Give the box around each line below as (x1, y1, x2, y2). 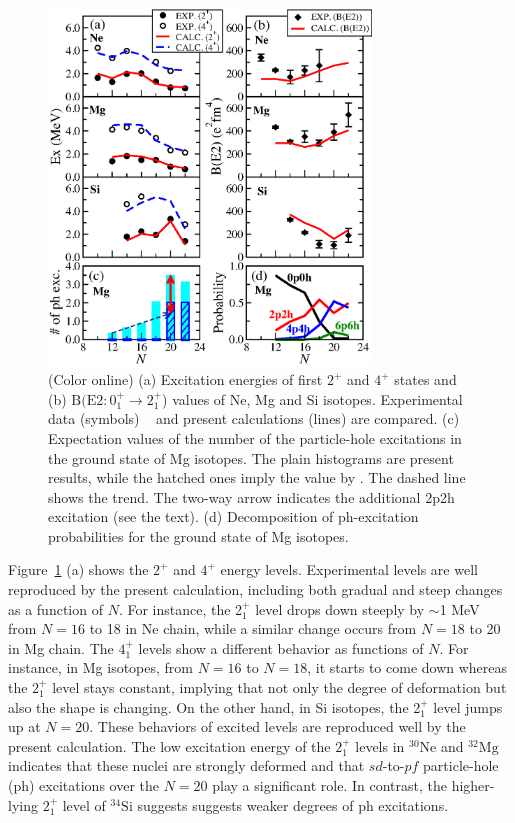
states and (394, 369, 457, 390)
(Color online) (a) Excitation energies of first (48, 369, 323, 390)
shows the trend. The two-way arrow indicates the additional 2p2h (48, 486, 455, 507)
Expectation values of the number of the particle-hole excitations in (48, 427, 462, 448)
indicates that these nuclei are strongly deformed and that (8, 755, 365, 776)
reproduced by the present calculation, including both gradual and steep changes (8, 579, 503, 600)
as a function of (8, 598, 103, 619)
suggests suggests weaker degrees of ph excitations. (137, 794, 449, 815)
